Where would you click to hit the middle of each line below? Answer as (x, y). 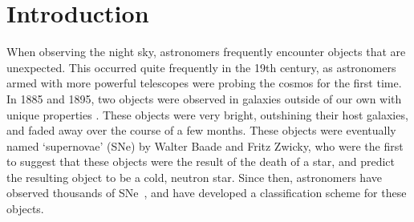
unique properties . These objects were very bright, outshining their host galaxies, (207, 114)
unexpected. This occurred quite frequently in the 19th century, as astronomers (201, 67)
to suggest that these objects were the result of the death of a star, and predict (201, 161)
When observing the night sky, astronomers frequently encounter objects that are (206, 52)
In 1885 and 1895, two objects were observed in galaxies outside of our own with (204, 98)
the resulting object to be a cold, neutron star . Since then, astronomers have (194, 177)
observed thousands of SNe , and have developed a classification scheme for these (207, 193)
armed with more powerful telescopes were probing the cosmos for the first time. (204, 83)
